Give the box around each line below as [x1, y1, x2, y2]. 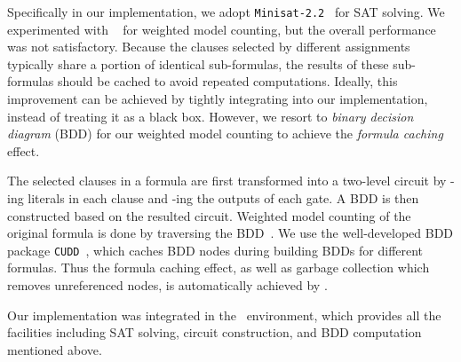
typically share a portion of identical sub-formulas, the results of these [7, 54, 389, 73]
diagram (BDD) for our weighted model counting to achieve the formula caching [7, 124, 443, 143]
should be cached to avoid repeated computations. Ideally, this [57, 72, 398, 90]
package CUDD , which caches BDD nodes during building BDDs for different [7, 240, 424, 259]
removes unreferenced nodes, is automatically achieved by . [7, 276, 328, 295]
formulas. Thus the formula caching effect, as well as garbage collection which [7, 258, 430, 277]
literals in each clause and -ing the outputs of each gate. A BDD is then [28, 189, 419, 207]
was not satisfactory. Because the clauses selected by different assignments [7, 37, 410, 56]
